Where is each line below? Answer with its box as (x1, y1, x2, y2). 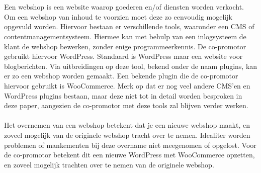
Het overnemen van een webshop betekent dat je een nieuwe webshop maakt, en (4, 120, 250, 130)
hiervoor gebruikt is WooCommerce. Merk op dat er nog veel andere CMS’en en (4, 80, 250, 91)
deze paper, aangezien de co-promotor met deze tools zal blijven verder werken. (4, 100, 248, 111)
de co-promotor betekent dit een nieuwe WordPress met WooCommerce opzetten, (4, 149, 255, 160)
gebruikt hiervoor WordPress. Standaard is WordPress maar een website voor (4, 51, 243, 61)
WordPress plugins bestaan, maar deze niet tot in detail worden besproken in (4, 90, 242, 101)
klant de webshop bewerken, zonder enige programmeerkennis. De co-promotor (4, 41, 246, 51)
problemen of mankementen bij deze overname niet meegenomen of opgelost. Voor (4, 139, 256, 150)
